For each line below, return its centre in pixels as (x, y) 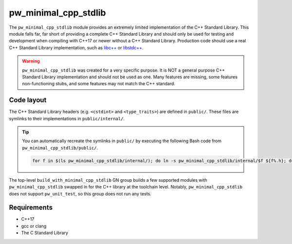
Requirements (31, 208)
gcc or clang (34, 226)
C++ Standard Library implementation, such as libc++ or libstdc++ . (76, 47)
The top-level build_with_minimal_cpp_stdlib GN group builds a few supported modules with (108, 180)
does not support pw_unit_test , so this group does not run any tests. (80, 194)
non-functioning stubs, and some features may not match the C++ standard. (99, 84)
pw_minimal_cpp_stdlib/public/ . (60, 148)
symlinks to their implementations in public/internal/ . (67, 118)
